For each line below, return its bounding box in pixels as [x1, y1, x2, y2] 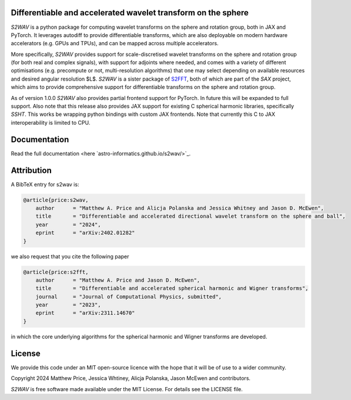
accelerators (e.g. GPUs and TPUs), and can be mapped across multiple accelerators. [11, 40, 219, 47]
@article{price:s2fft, [23, 268, 89, 275]
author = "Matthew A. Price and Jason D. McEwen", [35, 276, 200, 284]
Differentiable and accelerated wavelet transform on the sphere [11, 8, 249, 18]
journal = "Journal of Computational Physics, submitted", [35, 293, 222, 300]
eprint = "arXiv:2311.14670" [35, 309, 135, 316]
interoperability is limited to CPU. [11, 119, 91, 126]
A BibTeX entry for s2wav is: [11, 181, 79, 188]
